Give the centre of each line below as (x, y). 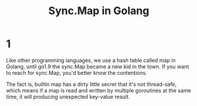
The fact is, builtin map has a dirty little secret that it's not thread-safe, (91, 84)
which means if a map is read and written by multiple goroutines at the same (98, 90)
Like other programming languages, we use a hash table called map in (91, 60)
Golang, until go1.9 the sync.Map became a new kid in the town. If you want (98, 67)
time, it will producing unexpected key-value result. (68, 97)
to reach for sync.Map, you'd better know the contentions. (77, 72)
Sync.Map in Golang (99, 11)
